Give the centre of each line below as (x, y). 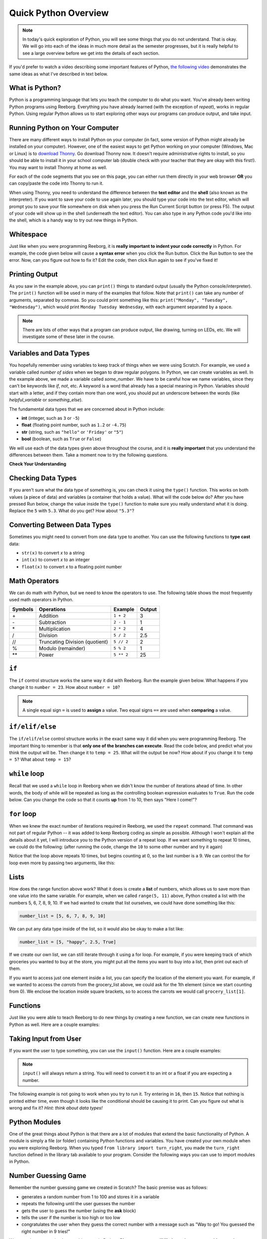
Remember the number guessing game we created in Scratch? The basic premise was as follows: (108, 1187)
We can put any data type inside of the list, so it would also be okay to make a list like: (96, 929)
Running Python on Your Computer (64, 128)
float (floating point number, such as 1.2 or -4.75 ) (74, 425)
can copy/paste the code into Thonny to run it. (56, 183)
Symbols (23, 609)
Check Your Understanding (38, 464)
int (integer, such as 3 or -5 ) (51, 418)
